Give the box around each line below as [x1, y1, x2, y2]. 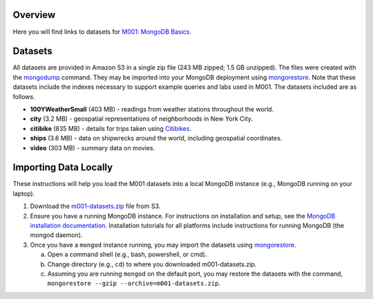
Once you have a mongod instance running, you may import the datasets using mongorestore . [30, 240, 296, 249]
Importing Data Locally [12, 162, 113, 174]
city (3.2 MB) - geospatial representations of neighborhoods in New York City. [30, 114, 254, 123]
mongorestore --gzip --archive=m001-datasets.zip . [47, 279, 221, 287]
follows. [12, 92, 35, 101]
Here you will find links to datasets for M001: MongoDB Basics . [12, 28, 192, 36]
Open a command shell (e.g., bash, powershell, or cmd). [47, 250, 207, 258]
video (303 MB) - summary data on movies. [30, 143, 155, 152]
